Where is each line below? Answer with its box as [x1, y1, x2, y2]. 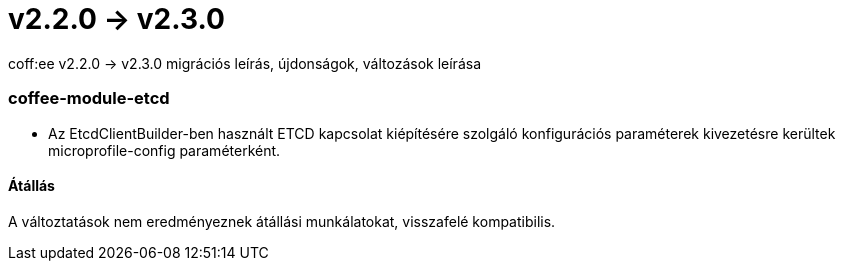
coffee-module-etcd [8, 88, 170, 109]
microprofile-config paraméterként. [48, 141, 281, 159]
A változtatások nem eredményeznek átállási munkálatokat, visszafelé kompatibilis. [8, 212, 556, 230]
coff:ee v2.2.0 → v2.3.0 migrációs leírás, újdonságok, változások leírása [8, 54, 481, 72]
